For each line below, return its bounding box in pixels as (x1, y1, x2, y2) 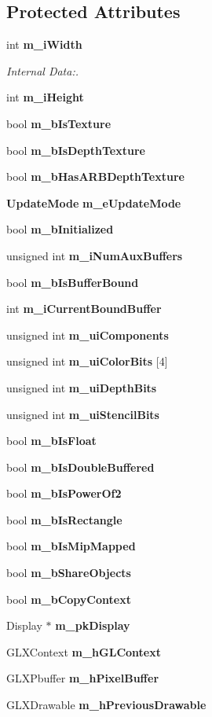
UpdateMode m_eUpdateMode (6, 194, 181, 211)
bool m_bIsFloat (6, 432, 97, 449)
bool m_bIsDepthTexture (6, 142, 145, 158)
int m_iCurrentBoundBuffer (6, 300, 162, 317)
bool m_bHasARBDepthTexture (6, 168, 185, 185)
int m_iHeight (6, 89, 84, 105)
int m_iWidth (6, 36, 82, 53)
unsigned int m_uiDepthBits (6, 379, 157, 395)
